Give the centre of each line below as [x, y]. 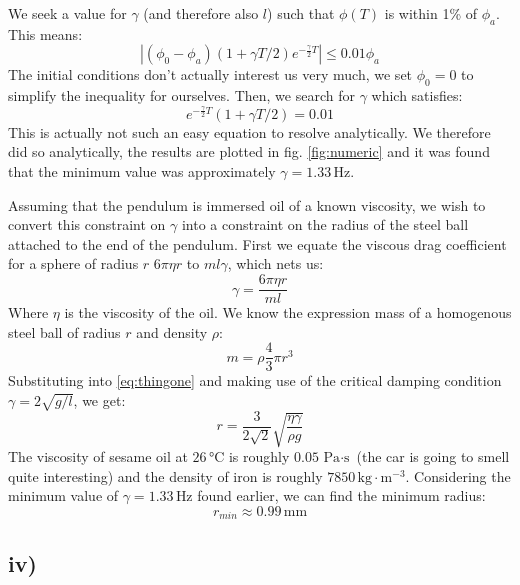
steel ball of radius [64, 331]
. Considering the [458, 475]
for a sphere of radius [73, 263]
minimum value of [63, 495]
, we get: [99, 399]
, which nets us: [275, 263]
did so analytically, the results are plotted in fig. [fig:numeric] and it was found [249, 151]
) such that [301, 13]
